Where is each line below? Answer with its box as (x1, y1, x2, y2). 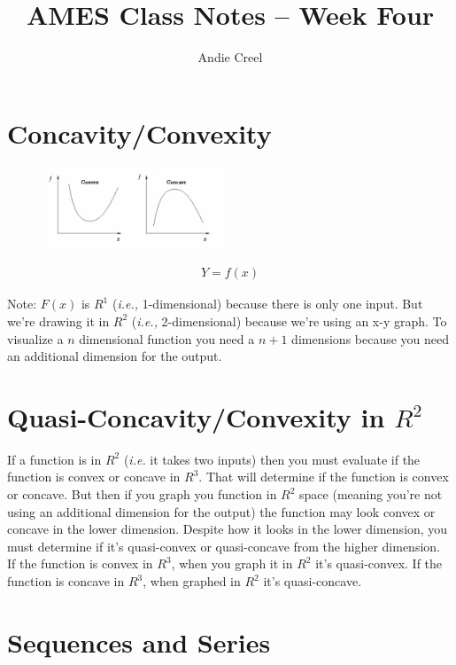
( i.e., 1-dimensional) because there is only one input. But (112, 294, 423, 313)
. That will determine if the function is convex (198, 467, 449, 486)
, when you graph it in (171, 554, 293, 573)
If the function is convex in (7, 554, 153, 573)
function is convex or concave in (7, 467, 181, 486)
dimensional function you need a (79, 329, 255, 348)
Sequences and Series (7, 623, 271, 660)
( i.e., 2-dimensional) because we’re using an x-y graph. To (131, 311, 447, 330)
